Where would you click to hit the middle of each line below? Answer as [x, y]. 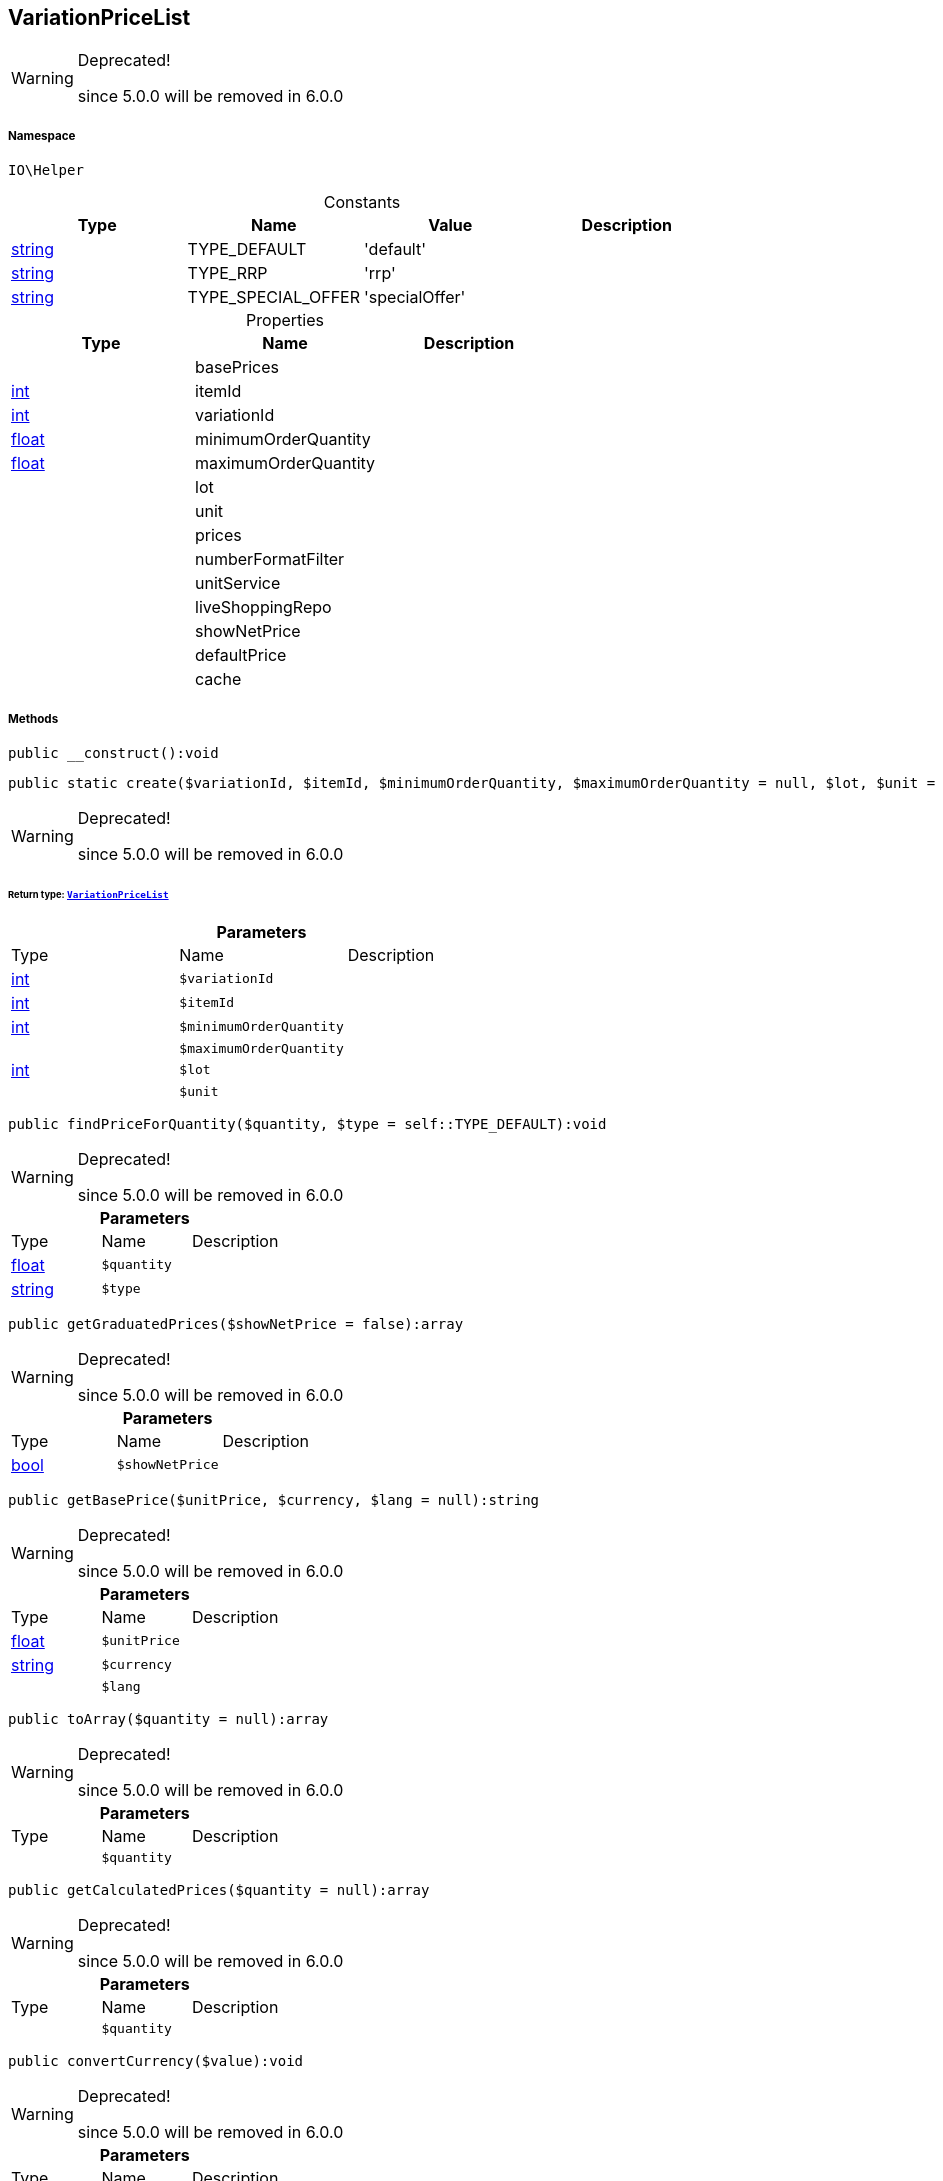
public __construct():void [113, 752]
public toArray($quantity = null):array [168, 1718]
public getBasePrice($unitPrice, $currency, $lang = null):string [274, 1499]
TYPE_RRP [227, 273]
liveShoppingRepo [263, 607]
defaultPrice [241, 655]
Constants [362, 202]
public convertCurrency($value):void [156, 2060]
